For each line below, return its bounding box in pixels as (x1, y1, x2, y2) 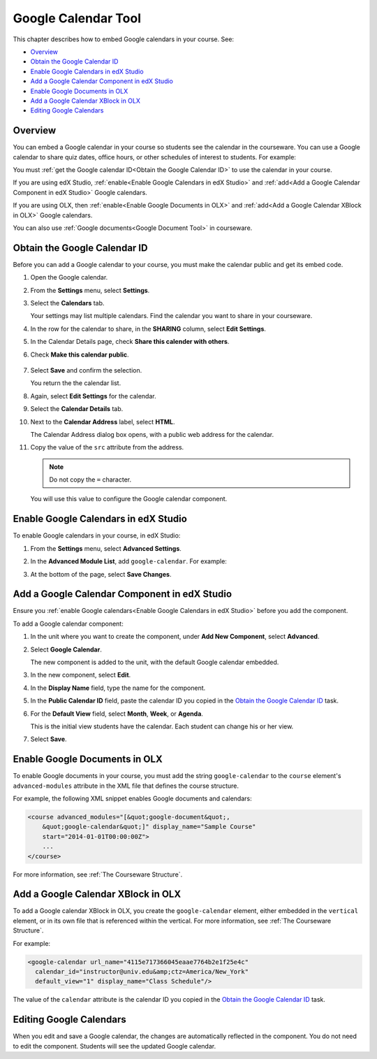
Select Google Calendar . (30, 645, 103, 654)
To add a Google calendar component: (13, 619, 124, 628)
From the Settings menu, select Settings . (30, 286, 150, 294)
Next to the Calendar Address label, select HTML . (30, 417, 175, 426)
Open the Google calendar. (30, 273, 108, 282)
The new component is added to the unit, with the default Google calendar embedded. (30, 658, 279, 667)
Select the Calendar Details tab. (30, 405, 124, 413)
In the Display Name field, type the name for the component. (30, 684, 206, 692)
